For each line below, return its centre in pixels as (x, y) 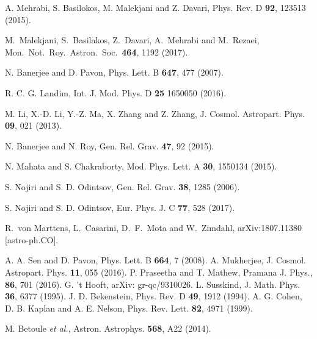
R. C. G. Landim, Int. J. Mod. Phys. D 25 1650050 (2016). (116, 92)
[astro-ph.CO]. (32, 239)
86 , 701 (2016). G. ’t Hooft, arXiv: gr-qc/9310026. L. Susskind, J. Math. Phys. (153, 284)
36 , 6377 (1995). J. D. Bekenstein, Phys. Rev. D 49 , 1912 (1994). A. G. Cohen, (154, 296)
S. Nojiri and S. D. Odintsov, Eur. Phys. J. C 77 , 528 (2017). (120, 207)
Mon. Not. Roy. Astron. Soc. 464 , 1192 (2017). (97, 52)
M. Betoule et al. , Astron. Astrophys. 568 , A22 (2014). (108, 328)
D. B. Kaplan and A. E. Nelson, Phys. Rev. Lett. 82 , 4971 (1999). (129, 308)
